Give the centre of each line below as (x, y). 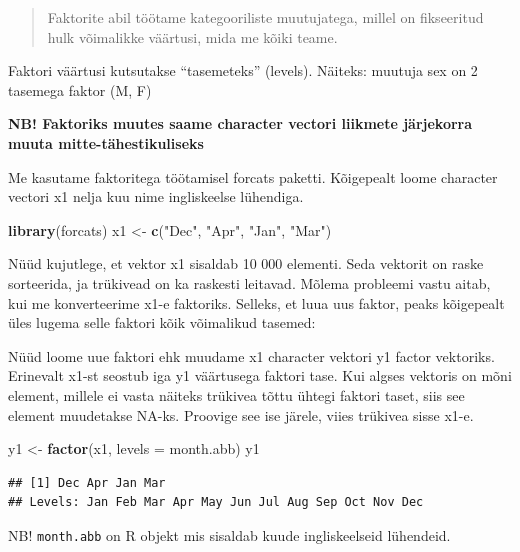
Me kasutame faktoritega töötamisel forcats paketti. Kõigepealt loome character (253, 176)
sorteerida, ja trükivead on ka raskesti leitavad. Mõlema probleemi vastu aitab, (249, 282)
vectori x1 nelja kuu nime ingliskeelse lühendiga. (156, 196)
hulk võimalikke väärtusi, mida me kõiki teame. (192, 36)
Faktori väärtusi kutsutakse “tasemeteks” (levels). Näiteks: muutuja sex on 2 (243, 70)
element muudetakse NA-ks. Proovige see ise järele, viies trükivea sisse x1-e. (241, 414)
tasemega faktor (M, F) (80, 89)
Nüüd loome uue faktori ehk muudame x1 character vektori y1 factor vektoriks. (251, 355)
